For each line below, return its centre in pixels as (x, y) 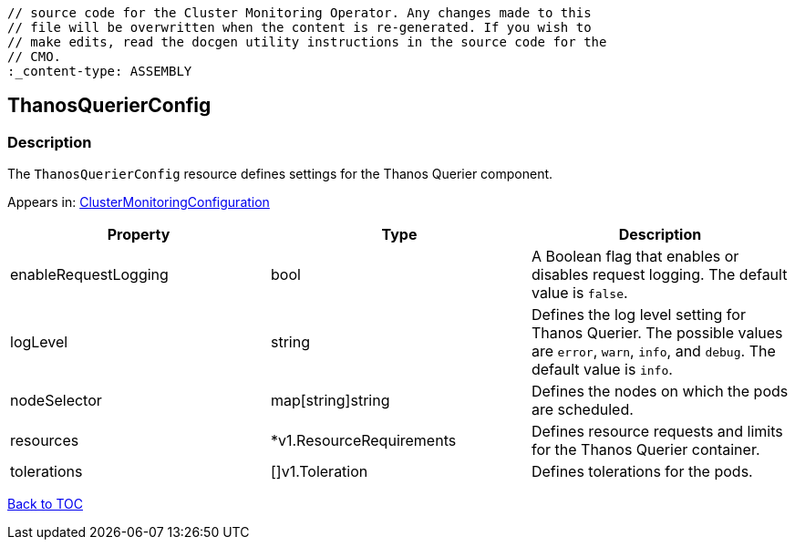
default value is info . (602, 370)
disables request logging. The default (659, 275)
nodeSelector (56, 401)
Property (139, 235)
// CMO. (35, 57)
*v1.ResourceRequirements (363, 441)
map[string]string (330, 401)
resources (45, 441)
